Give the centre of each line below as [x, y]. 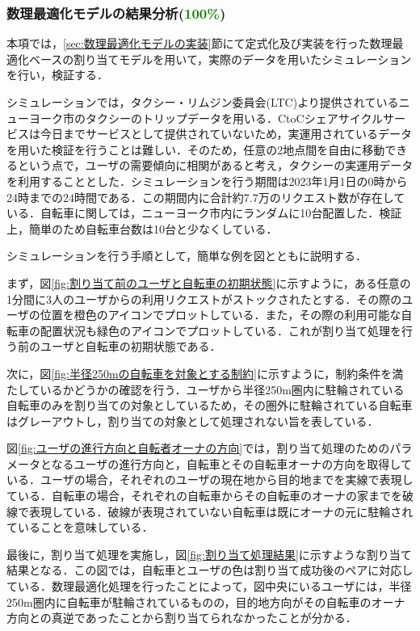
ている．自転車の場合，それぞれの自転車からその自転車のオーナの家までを [204, 496]
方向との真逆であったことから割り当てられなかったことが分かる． [182, 618]
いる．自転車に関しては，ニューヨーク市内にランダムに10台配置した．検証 [204, 213]
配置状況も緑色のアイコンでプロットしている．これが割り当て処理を [220, 330]
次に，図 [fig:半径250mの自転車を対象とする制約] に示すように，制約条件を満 [205, 373]
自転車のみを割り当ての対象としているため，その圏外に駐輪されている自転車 [210, 405]
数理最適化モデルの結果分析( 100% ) [116, 13]
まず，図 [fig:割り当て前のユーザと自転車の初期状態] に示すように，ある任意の [209, 282]
